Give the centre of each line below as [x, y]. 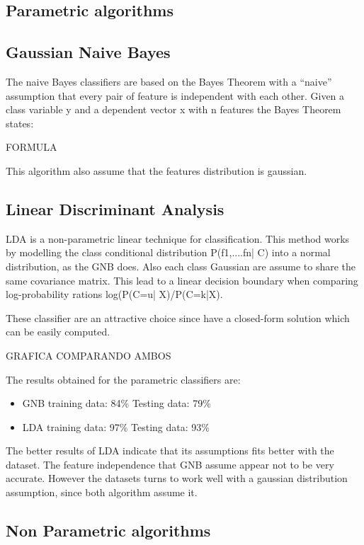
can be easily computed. [58, 332]
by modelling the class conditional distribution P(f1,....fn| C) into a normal [168, 252]
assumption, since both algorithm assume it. [102, 492]
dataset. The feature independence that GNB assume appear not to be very [170, 464]
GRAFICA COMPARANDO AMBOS [89, 355]
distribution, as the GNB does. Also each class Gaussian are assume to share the [181, 266]
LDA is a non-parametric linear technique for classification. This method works [178, 238]
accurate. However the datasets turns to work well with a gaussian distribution [177, 478]
